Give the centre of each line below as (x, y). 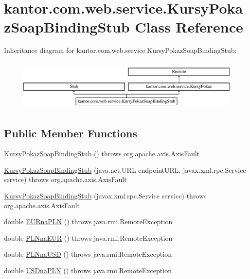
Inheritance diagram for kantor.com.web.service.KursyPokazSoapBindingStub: (120, 50)
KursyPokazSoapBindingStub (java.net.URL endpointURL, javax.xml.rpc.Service (125, 170)
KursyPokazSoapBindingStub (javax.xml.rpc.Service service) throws (105, 196)
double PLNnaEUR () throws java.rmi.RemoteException (88, 238)
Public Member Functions (71, 133)
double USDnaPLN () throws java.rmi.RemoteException (88, 271)
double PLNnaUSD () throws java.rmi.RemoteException (88, 254)
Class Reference (189, 27)
